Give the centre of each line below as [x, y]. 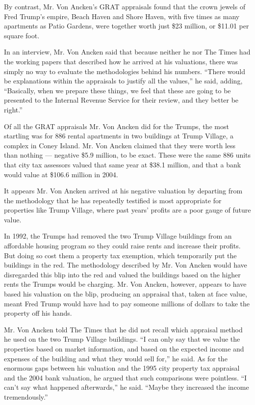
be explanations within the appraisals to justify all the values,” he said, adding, [123, 81]
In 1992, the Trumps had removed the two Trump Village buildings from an [118, 236]
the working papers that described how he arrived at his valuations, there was [121, 61]
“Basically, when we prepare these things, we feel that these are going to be [117, 90]
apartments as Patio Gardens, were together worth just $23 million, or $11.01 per [127, 26]
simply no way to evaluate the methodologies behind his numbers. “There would [125, 71]
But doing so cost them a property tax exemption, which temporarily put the [120, 255]
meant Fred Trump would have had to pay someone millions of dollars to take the [127, 303]
